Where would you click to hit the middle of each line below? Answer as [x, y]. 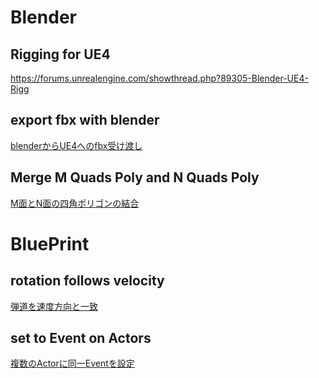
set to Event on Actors [81, 338]
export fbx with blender [85, 120]
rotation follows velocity [87, 281]
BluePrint [50, 243]
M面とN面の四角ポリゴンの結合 [75, 203]
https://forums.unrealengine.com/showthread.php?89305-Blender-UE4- [159, 78]
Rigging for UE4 [60, 54]
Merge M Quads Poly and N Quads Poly [135, 177]
